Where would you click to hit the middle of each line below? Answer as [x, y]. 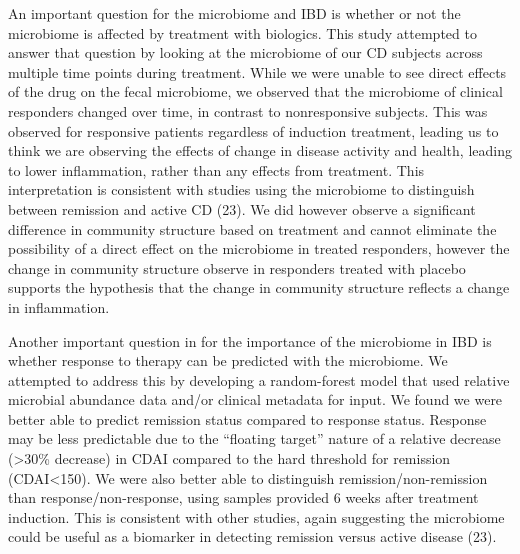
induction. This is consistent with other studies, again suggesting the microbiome [256, 516]
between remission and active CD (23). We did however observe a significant [242, 208]
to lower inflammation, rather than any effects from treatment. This [216, 169]
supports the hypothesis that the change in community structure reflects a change [259, 287]
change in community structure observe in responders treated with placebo [237, 267]
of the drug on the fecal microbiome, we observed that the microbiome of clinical [255, 91]
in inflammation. [59, 306]
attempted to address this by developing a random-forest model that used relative [259, 379]
